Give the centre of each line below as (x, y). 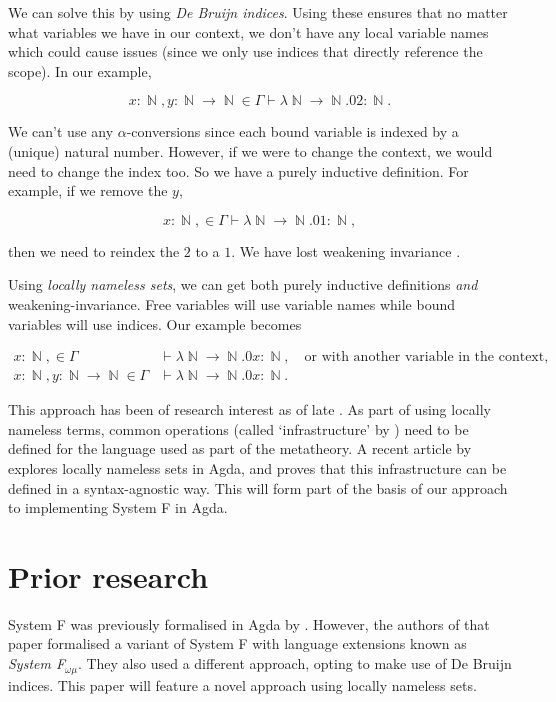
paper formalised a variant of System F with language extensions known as (237, 643)
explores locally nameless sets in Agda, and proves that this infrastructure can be (257, 467)
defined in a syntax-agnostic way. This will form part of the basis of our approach (258, 487)
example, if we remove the (88, 190)
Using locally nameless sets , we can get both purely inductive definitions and (243, 284)
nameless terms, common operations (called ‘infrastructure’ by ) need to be (238, 428)
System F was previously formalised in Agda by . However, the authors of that (249, 623)
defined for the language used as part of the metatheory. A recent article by (240, 448)
